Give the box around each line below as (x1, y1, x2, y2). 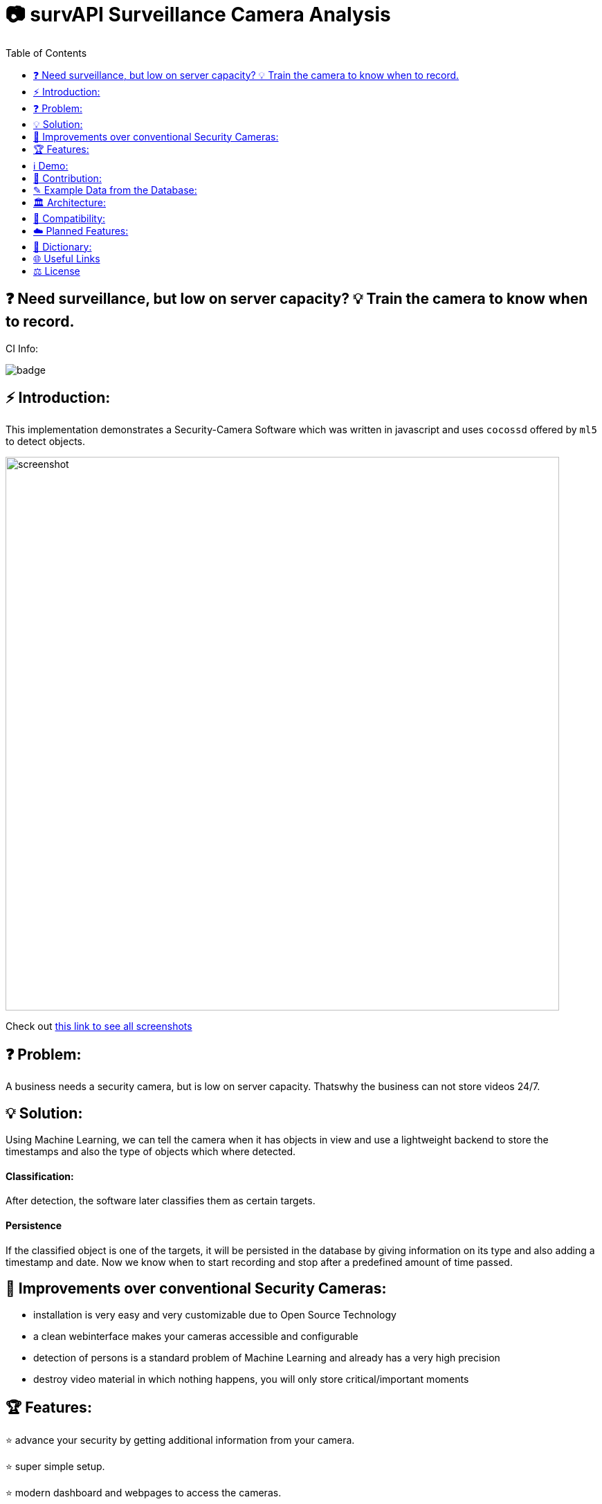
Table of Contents (6, 46, 87, 59)
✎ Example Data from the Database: (33, 183, 197, 196)
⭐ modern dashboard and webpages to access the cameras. (6, 1487, 282, 1499)
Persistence (6, 1219, 62, 1231)
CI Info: (6, 342, 39, 354)
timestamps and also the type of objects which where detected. (6, 1145, 296, 1158)
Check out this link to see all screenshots (6, 1020, 192, 1033)
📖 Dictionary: (33, 240, 92, 253)
